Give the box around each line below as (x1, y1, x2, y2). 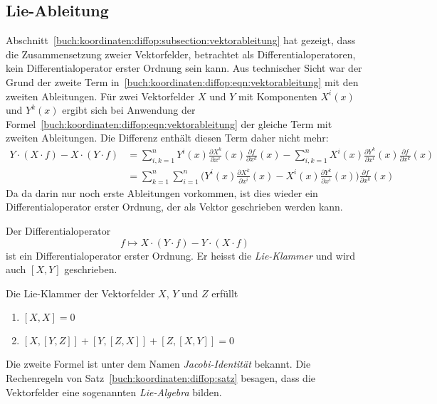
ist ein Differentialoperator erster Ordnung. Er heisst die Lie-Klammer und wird (6, 248, 356, 262)
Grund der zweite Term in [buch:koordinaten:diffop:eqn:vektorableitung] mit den (6, 74, 359, 89)
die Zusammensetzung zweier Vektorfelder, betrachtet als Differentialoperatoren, (6, 46, 356, 61)
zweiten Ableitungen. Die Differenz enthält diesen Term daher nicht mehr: (6, 130, 329, 145)
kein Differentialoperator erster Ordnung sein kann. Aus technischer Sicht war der (6, 60, 362, 75)
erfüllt (211, 285, 238, 300)
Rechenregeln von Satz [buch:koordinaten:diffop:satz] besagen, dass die (6, 370, 316, 385)
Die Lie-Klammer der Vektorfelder (6, 285, 155, 300)
